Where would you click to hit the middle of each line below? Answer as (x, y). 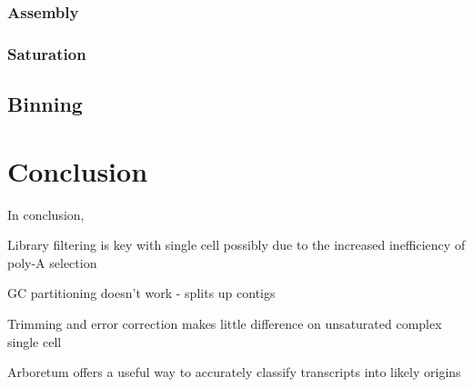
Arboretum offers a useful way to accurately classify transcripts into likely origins (234, 372)
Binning (45, 104)
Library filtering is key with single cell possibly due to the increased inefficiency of (236, 245)
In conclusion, (46, 214)
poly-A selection (52, 262)
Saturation (47, 53)
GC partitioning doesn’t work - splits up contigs (141, 293)
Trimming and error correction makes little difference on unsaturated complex (225, 323)
